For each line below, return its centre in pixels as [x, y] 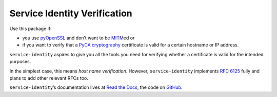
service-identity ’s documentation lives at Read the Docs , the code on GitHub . [96, 87]
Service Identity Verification [71, 13]
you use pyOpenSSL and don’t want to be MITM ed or [78, 38]
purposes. [20, 62]
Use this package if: [31, 29]
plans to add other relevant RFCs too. [49, 78]
